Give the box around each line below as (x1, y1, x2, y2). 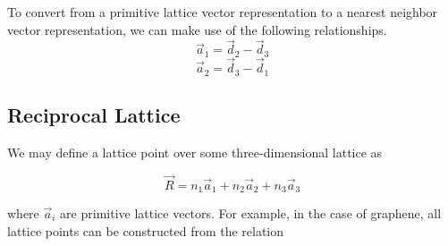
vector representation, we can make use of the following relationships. (7, 20, 387, 38)
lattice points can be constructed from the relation (7, 221, 284, 240)
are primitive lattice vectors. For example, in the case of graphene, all (60, 204, 442, 222)
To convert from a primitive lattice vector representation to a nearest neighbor (7, 3, 438, 21)
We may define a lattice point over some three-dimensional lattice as (7, 142, 383, 161)
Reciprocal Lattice (7, 100, 181, 128)
